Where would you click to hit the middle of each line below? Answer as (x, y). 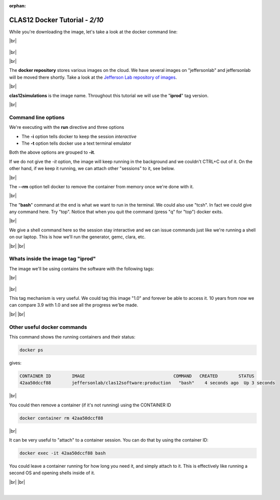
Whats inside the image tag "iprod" (52, 259)
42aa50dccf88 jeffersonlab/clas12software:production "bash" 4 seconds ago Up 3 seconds (147, 383)
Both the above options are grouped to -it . (52, 152)
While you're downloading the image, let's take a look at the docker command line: (93, 32)
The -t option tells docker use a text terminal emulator (76, 143)
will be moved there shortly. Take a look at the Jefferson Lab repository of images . (93, 77)
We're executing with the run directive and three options (67, 127)
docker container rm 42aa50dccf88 (61, 418)
